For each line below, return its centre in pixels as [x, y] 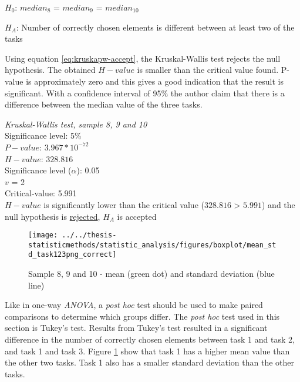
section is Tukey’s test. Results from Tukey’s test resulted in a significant [136, 328]
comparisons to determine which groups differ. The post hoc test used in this [142, 316]
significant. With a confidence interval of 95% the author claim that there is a [145, 93]
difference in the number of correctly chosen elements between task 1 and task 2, [150, 339]
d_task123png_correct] [73, 255]
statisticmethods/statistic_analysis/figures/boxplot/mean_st [152, 245]
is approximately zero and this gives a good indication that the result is [155, 81]
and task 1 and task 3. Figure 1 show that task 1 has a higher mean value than [147, 351]
